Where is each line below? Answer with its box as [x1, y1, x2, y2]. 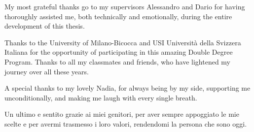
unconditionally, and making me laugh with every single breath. [4, 92, 197, 102]
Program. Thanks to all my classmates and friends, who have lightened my [4, 56, 231, 66]
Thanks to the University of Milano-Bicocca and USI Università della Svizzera [4, 37, 241, 47]
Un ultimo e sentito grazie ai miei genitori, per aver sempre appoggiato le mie [4, 109, 239, 119]
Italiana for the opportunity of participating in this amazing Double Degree [4, 47, 233, 57]
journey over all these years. [4, 66, 89, 76]
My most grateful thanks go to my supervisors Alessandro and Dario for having [4, 1, 245, 11]
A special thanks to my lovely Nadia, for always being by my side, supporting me [4, 83, 251, 93]
